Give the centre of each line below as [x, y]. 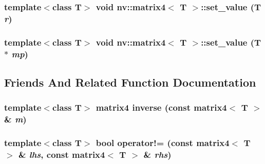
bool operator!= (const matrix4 [163, 142]
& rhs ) [157, 154]
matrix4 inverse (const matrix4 [161, 107]
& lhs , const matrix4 [62, 154]
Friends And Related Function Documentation [130, 82]
